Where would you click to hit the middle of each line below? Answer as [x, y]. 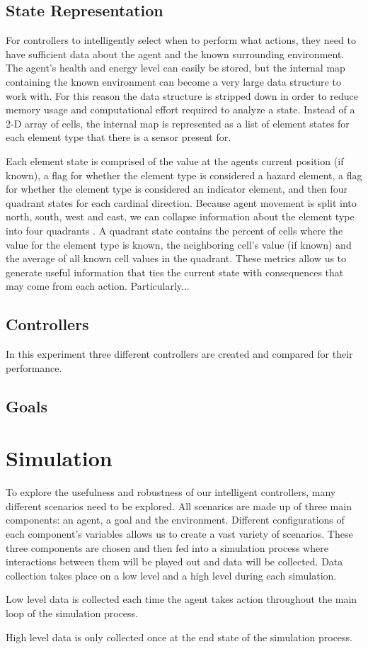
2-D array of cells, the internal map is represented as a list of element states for [178, 123]
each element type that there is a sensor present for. [119, 137]
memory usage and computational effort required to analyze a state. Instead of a [180, 109]
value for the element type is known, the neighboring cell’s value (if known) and [179, 244]
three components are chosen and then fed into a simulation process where [167, 547]
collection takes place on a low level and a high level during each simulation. [171, 575]
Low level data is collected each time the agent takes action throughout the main [182, 599]
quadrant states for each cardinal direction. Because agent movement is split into [181, 202]
